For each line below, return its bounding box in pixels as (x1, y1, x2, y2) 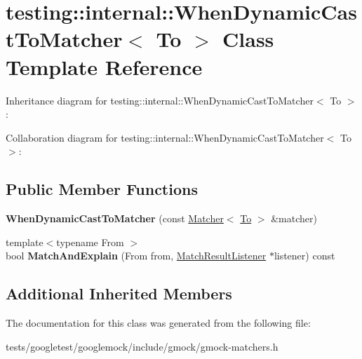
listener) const (274, 248, 335, 263)
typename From (56, 234, 124, 249)
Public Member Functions (6, 178, 198, 200)
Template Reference (6, 52, 203, 81)
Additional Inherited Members (6, 283, 232, 304)
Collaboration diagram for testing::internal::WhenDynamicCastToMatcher (6, 130, 324, 144)
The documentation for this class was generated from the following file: (6, 316, 311, 330)
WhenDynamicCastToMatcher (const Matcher (6, 211, 224, 226)
